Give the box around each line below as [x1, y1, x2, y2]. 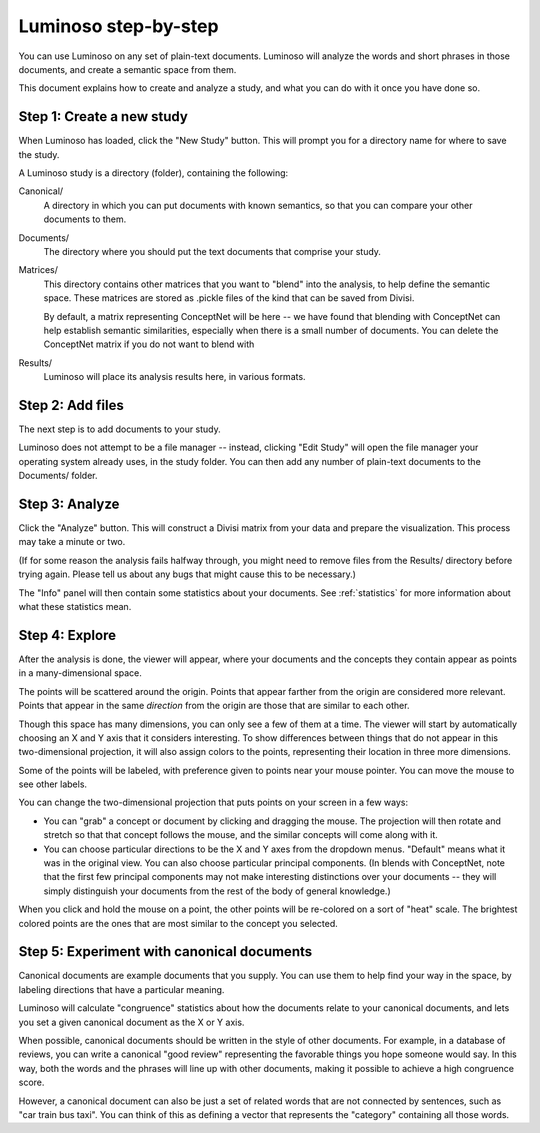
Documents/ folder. [18, 470, 99, 482]
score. [18, 1076, 45, 1089]
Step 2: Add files [18, 396, 124, 414]
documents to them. [43, 213, 127, 225]
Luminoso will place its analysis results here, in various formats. [43, 371, 306, 383]
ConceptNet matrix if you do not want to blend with [43, 338, 255, 350]
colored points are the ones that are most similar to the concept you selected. [18, 917, 339, 929]
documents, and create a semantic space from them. [18, 63, 237, 75]
